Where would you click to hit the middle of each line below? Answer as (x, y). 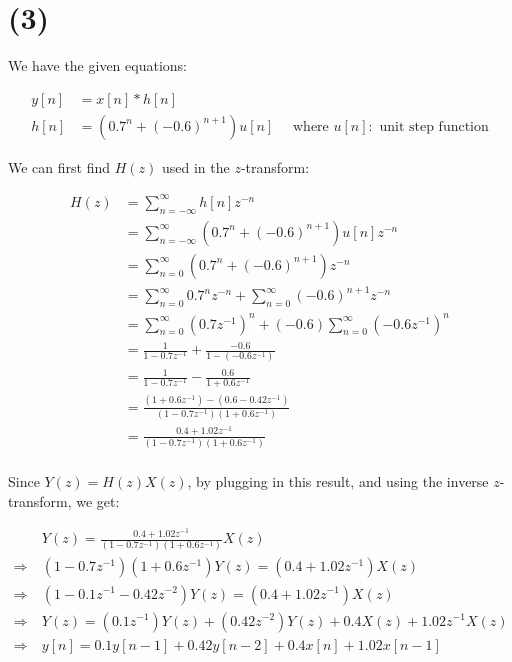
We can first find (59, 166)
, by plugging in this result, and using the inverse (338, 481)
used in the (195, 166)
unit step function (434, 126)
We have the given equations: (97, 65)
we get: (98, 500)
